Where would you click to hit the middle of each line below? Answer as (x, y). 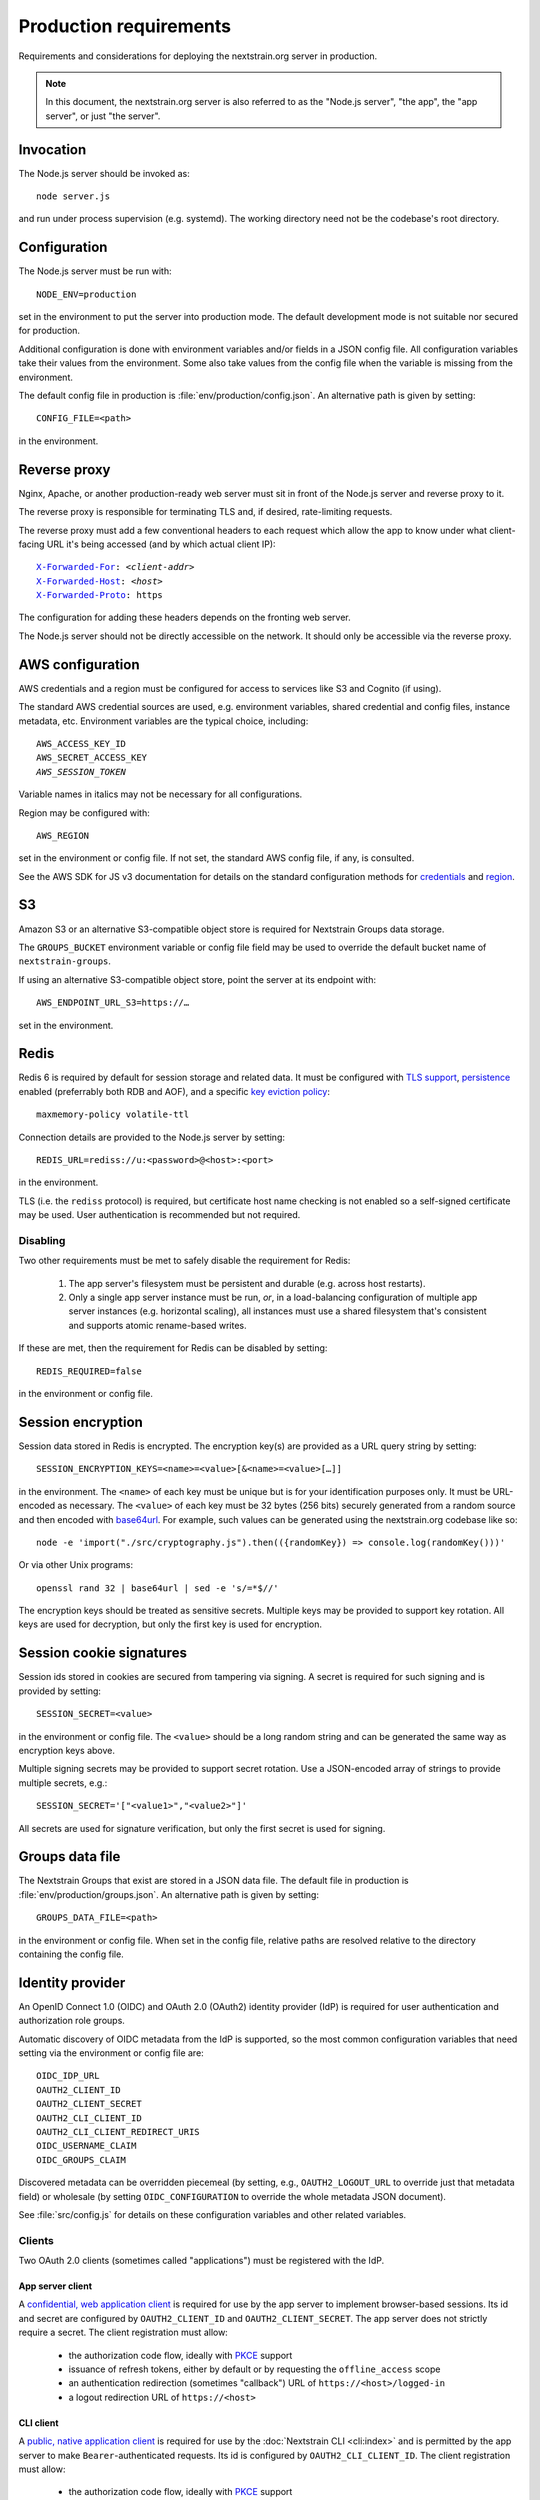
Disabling (42, 1240)
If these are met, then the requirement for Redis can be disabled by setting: (173, 1348)
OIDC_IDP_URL (68, 2076)
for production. (49, 331)
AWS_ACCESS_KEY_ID (81, 743)
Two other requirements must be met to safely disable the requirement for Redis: (184, 1261)
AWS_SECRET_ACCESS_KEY (92, 758)
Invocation (52, 149)
